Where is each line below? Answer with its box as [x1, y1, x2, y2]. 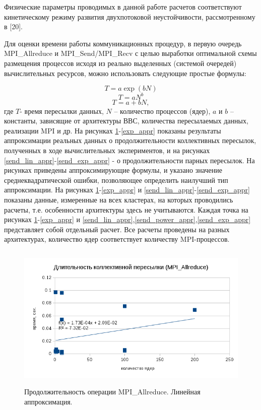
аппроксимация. [24, 396, 73, 406]
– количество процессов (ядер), [114, 105, 211, 116]
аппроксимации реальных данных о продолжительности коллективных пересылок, [4, 135, 256, 146]
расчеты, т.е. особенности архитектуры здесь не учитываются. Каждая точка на [4, 204, 248, 215]
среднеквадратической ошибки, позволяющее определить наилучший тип [4, 174, 228, 185]
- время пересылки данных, [20, 105, 104, 116]
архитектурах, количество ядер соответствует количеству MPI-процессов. [4, 234, 230, 244]
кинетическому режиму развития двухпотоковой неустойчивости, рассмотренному [4, 11, 255, 22]
